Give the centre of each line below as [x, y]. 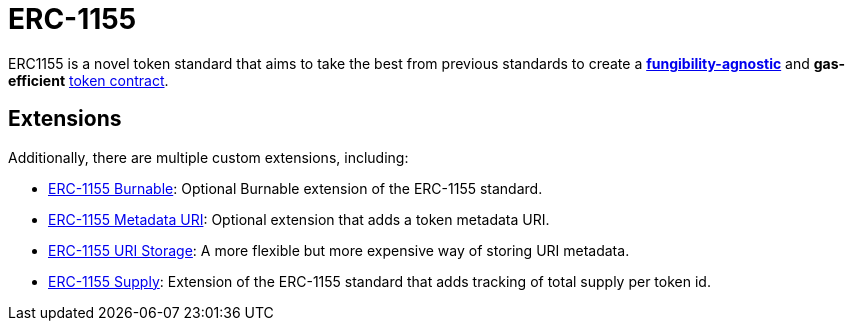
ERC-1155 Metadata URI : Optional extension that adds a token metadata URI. [299, 219]
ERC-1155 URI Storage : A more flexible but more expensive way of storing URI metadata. [339, 250]
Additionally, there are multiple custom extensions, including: [208, 157]
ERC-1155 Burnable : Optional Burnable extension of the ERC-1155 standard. [295, 188]
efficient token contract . [88, 80]
